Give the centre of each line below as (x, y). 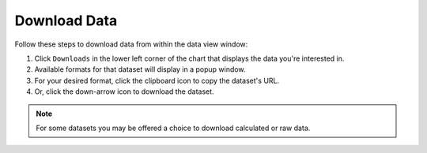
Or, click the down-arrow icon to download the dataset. (124, 91)
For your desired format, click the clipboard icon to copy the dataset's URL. (157, 80)
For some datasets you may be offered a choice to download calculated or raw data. (173, 128)
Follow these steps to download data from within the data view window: (131, 44)
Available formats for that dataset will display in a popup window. (140, 69)
